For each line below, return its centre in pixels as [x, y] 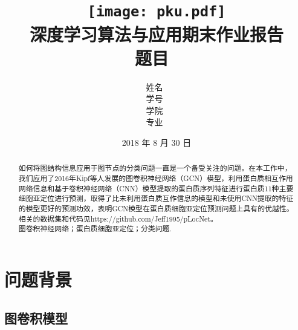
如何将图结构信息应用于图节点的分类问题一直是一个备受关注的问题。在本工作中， [155, 168]
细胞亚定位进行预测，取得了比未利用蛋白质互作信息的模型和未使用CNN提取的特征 [156, 198]
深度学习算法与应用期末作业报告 [156, 34]
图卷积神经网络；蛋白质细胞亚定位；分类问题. [95, 229]
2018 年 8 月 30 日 [157, 142]
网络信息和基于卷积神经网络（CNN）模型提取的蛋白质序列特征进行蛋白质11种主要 [156, 188]
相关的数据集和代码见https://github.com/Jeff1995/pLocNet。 [118, 218]
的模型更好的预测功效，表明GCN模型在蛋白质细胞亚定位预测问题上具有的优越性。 [156, 209]
